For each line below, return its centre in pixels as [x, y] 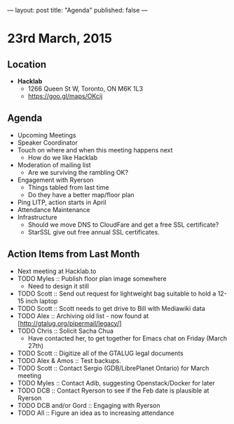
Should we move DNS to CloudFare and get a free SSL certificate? [123, 225]
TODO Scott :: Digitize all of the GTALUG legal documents [100, 353]
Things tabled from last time [68, 187]
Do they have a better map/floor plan [81, 194]
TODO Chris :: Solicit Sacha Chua [66, 331]
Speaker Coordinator [48, 143]
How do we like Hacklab [63, 157]
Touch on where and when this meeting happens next [95, 150]
